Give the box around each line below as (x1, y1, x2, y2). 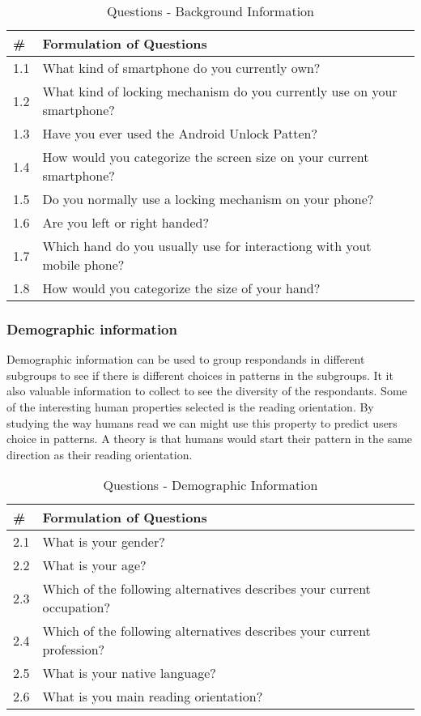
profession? (42, 640, 105, 659)
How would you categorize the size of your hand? (42, 279, 321, 297)
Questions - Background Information (106, 2, 315, 20)
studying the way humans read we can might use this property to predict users (6, 414, 398, 431)
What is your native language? (42, 663, 216, 683)
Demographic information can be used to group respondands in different (6, 351, 365, 368)
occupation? (42, 598, 111, 617)
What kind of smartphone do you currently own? (42, 58, 321, 77)
